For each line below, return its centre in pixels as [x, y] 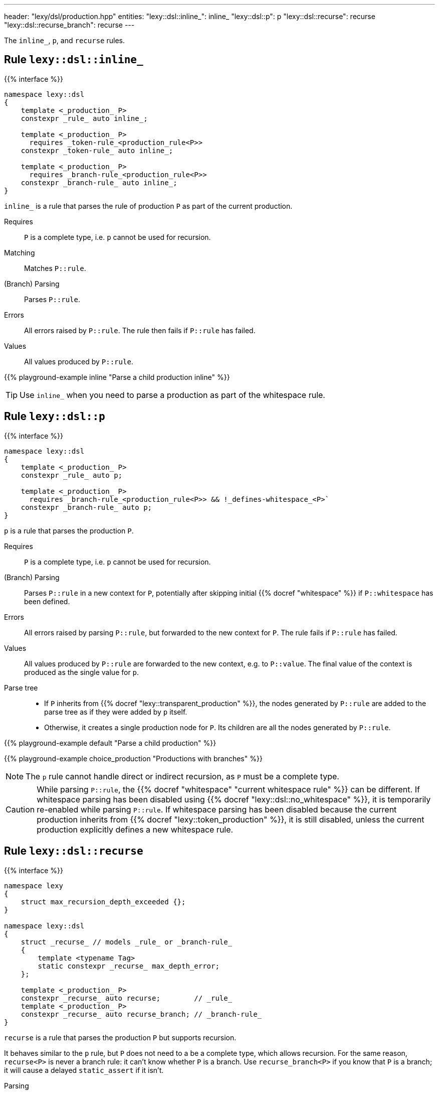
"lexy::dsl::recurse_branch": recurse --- [69, 25]
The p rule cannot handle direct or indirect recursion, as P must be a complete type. [182, 776]
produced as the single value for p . [82, 672]
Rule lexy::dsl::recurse [74, 851]
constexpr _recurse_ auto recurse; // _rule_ [127, 998]
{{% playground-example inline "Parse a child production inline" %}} [117, 377]
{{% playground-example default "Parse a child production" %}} [110, 743]
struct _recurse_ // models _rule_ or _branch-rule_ [127, 942]
